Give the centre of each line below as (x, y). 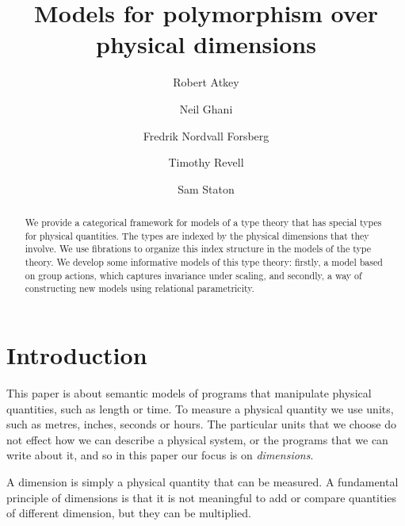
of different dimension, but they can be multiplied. (129, 513)
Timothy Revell (206, 162)
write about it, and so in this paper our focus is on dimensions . (160, 455)
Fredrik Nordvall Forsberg (206, 135)
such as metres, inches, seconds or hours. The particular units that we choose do (201, 424)
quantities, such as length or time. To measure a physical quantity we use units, (200, 408)
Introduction (77, 355)
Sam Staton (206, 188)
